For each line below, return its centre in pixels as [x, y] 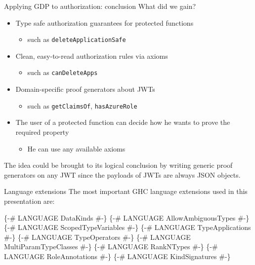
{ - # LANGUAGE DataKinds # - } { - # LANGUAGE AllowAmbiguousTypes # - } [127, 217]
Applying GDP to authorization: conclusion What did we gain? [100, 6]
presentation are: [29, 201]
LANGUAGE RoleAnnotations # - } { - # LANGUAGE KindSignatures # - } [117, 256]
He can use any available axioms [76, 148]
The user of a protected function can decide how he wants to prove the [123, 122]
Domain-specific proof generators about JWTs [85, 89]
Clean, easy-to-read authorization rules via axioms [92, 56]
